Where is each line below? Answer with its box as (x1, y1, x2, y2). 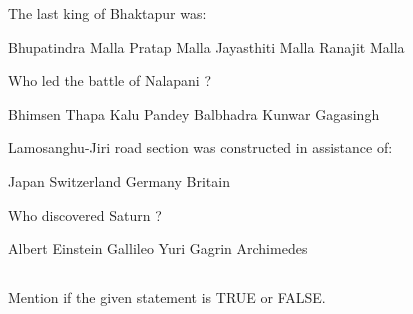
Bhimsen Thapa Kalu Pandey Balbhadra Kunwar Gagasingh (8, 103, 380, 124)
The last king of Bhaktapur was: (8, 3, 207, 23)
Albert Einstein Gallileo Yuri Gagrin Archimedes (8, 238, 308, 259)
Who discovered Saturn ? (8, 204, 162, 225)
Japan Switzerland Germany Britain (8, 170, 230, 191)
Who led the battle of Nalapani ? (8, 70, 212, 91)
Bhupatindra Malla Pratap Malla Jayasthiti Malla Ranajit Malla (8, 36, 405, 57)
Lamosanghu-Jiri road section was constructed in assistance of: (8, 137, 393, 158)
